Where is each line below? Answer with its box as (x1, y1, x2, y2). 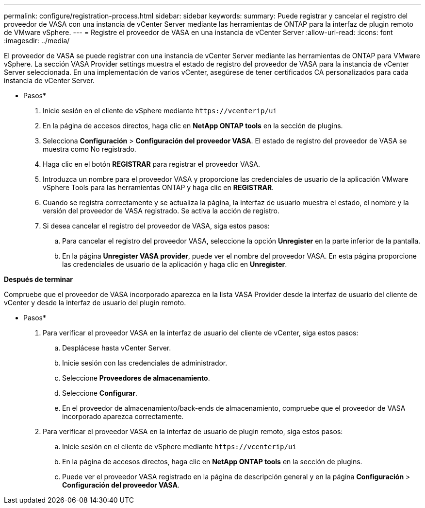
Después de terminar (4, 275, 73, 283)
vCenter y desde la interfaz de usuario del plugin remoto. (4, 298, 186, 307)
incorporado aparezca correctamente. (62, 412, 184, 420)
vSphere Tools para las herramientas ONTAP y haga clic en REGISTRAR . (43, 183, 274, 192)
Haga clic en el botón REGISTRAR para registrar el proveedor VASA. (43, 160, 261, 168)
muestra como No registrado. (43, 145, 136, 153)
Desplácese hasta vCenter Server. (62, 344, 171, 352)
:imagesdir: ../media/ (4, 36, 70, 45)
